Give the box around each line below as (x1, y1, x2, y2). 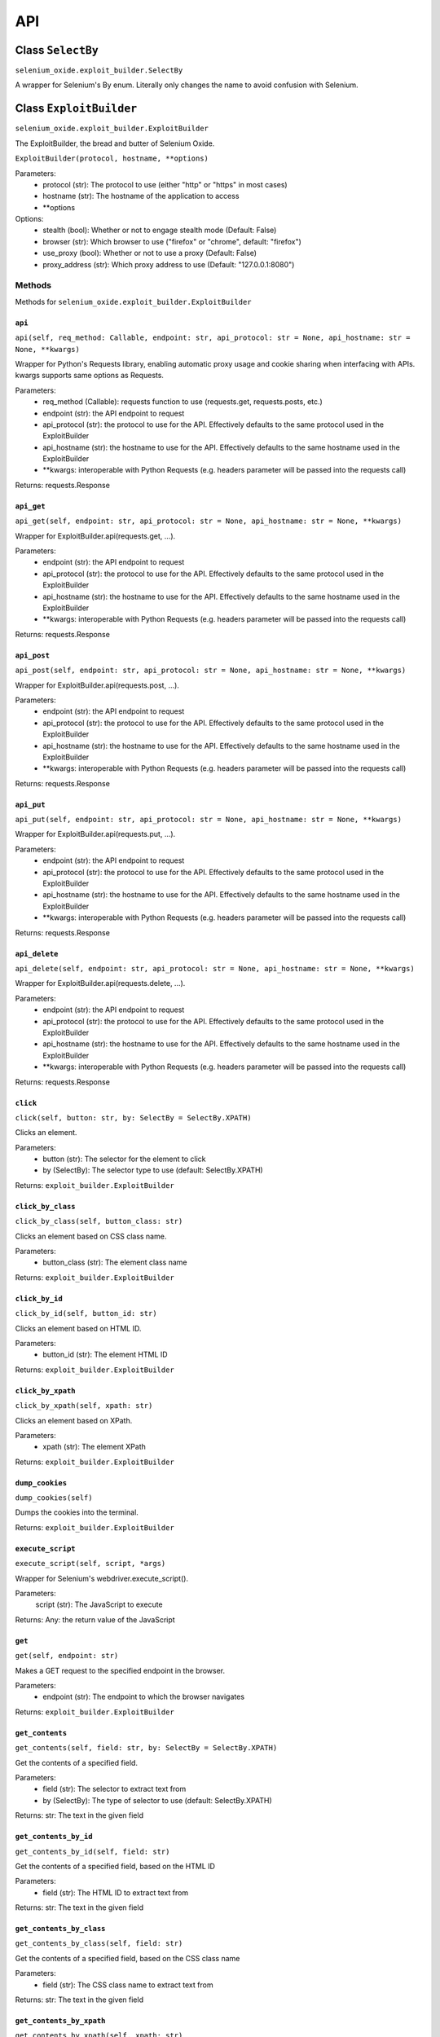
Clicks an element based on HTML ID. (15, 1323, 142, 1333)
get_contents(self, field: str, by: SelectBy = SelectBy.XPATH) (15, 1744, 278, 1753)
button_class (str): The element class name (42, 1257, 187, 1267)
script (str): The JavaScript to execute (35, 1599, 163, 1609)
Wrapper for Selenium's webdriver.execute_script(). (15, 1573, 189, 1583)
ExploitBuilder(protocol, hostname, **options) (15, 154, 209, 163)
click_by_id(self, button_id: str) (15, 1309, 158, 1318)
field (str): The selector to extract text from (42, 1784, 187, 1794)
